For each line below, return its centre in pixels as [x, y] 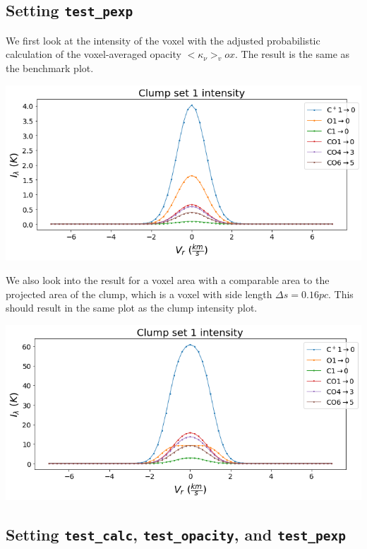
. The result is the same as [292, 54]
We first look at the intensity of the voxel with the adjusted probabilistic [163, 40]
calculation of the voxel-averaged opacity [94, 54]
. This [341, 294]
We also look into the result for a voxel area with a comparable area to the [168, 280]
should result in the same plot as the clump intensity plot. [132, 308]
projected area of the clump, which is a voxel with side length [139, 294]
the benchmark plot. [50, 67]
